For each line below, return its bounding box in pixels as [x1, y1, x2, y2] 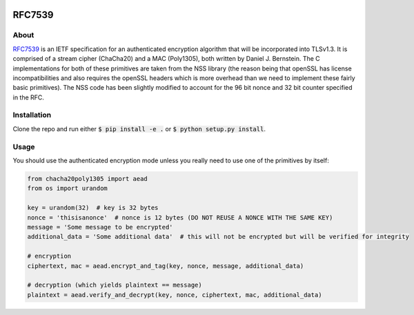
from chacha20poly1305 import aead [27, 175, 148, 182]
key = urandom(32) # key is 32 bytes [27, 204, 159, 212]
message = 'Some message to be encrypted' [27, 223, 173, 231]
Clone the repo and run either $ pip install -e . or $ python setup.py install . [12, 124, 266, 133]
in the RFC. [12, 93, 45, 102]
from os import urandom [27, 184, 108, 193]
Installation [12, 111, 52, 120]
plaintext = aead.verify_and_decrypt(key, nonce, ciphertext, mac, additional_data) [27, 291, 322, 298]
